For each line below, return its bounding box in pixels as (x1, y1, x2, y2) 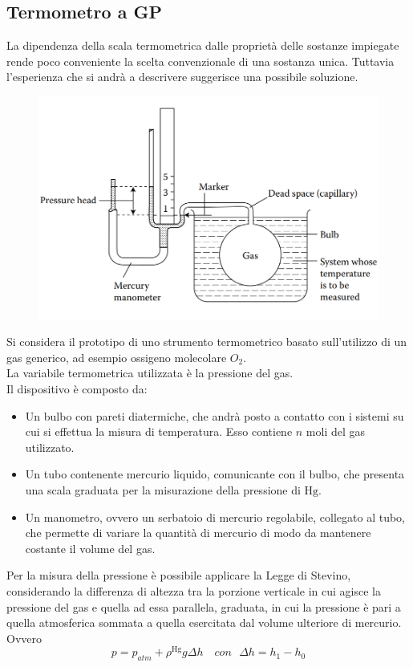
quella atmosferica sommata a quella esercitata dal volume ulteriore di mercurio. (6, 614, 402, 631)
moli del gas (306, 423, 366, 440)
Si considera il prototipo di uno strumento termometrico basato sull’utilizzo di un (6, 333, 407, 350)
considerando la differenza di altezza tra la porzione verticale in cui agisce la (6, 582, 381, 599)
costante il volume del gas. (25, 539, 156, 556)
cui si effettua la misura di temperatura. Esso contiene (25, 423, 293, 440)
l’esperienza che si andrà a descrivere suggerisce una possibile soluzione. (6, 68, 358, 85)
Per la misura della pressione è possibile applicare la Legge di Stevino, (6, 567, 351, 584)
